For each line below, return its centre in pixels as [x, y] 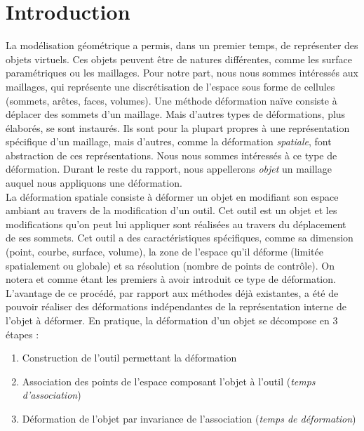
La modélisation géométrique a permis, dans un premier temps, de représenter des [182, 45]
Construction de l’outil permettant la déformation [129, 358]
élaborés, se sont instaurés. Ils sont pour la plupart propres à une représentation [178, 127]
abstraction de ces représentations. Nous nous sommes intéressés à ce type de [171, 155]
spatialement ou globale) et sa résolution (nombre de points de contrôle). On [170, 265]
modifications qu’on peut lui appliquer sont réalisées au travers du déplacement [176, 224]
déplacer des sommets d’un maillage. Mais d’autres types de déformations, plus [176, 114]
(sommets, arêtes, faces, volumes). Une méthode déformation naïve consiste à [171, 100]
